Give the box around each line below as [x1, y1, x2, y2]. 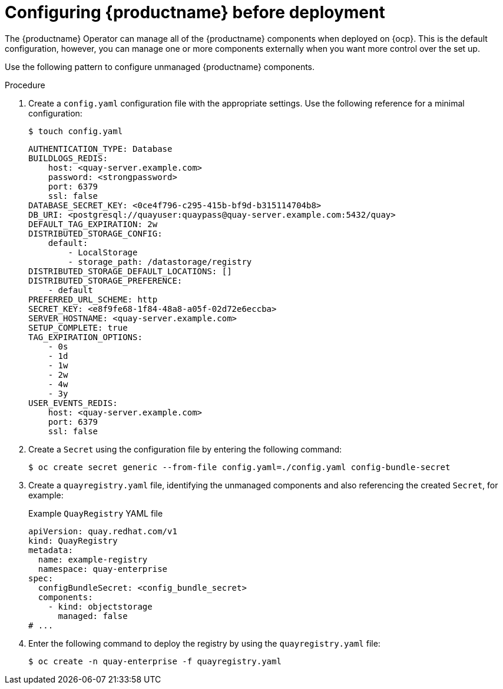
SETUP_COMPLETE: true [28, 322, 128, 332]
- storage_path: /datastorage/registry [68, 257, 252, 267]
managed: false [58, 611, 128, 621]
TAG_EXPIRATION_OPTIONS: [28, 332, 143, 342]
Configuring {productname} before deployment [5, 2, 385, 22]
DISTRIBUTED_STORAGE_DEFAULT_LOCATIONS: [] [28, 266, 232, 276]
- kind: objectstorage [48, 601, 153, 611]
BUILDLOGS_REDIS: [28, 153, 108, 163]
